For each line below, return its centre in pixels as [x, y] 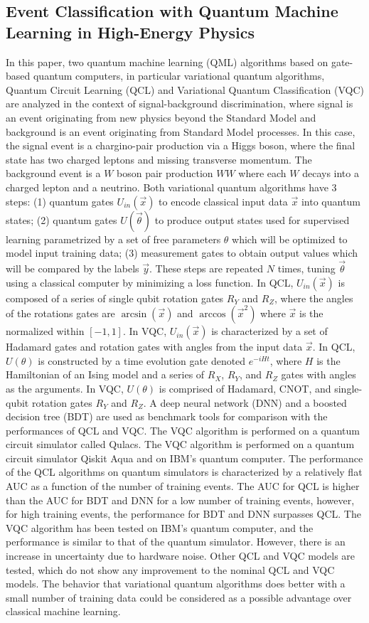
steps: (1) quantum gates [60, 201]
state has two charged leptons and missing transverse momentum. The [159, 159]
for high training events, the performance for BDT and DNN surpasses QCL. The [183, 514]
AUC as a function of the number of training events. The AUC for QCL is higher [183, 486]
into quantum [331, 201]
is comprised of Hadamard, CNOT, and [245, 388]
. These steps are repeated [207, 268]
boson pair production [165, 173]
